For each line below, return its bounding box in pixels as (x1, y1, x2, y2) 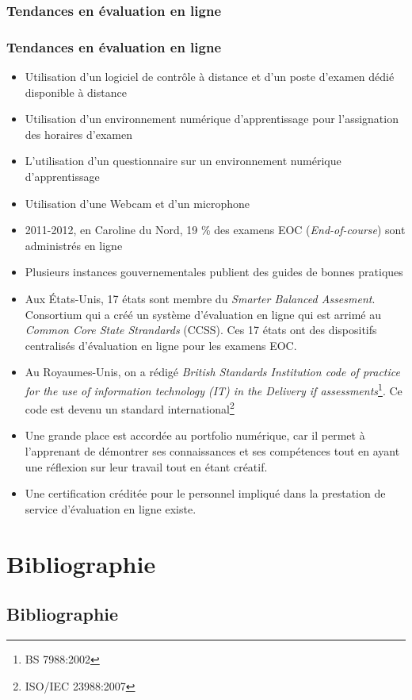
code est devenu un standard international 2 (25, 398, 235, 417)
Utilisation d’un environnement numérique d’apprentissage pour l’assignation (25, 110, 399, 127)
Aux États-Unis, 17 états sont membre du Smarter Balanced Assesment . (25, 290, 376, 306)
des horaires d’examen (25, 125, 132, 142)
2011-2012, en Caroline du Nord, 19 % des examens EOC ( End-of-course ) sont (25, 221, 406, 238)
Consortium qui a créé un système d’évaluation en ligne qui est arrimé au (25, 306, 382, 322)
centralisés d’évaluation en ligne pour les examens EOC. (25, 337, 297, 353)
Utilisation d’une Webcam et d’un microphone (25, 194, 250, 211)
